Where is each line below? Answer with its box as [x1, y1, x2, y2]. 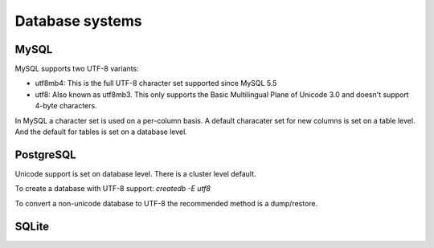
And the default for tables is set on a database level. [14, 127, 188, 136]
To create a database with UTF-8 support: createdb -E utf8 [14, 184, 211, 193]
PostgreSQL [14, 148, 76, 161]
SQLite [14, 219, 50, 233]
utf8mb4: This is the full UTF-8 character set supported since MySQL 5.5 [35, 79, 277, 88]
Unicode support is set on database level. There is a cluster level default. [14, 169, 256, 178]
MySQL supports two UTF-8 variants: [14, 64, 140, 74]
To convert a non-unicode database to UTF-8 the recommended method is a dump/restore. [14, 198, 318, 208]
